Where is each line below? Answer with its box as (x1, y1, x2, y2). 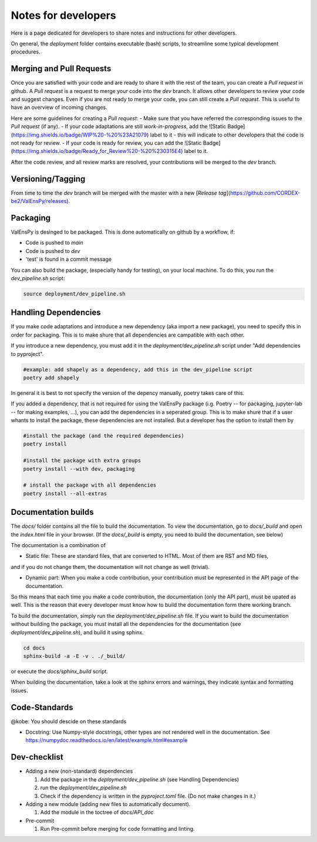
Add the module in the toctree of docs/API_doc (40, 809, 154, 816)
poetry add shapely (23, 374, 79, 381)
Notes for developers (11, 9, 117, 22)
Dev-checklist (11, 752, 64, 762)
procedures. (11, 48, 41, 55)
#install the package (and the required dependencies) (23, 432, 184, 440)
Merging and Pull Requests (11, 64, 112, 74)
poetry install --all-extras (23, 490, 107, 497)
